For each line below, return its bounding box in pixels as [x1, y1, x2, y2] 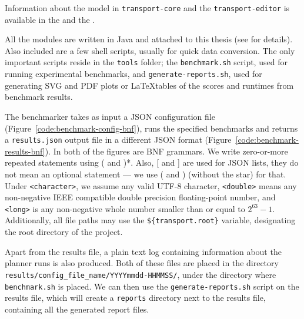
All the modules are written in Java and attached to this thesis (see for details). [5, 33, 293, 45]
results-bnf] [5, 145, 45, 157]
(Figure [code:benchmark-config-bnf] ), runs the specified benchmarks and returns [5, 122, 298, 134]
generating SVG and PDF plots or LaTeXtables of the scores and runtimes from [5, 79, 294, 91]
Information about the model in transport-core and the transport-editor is [5, 2, 290, 14]
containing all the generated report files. [5, 303, 149, 315]
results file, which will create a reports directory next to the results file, [5, 291, 266, 304]
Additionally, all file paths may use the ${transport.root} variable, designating [5, 214, 296, 226]
